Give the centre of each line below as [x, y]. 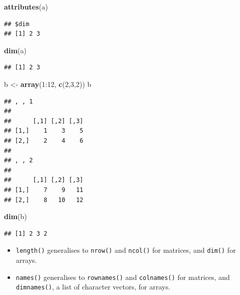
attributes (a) [26, 7]
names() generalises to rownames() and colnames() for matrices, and [123, 277]
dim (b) [16, 216]
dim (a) [15, 50]
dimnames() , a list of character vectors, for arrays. [93, 287]
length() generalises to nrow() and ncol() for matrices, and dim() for [126, 250]
